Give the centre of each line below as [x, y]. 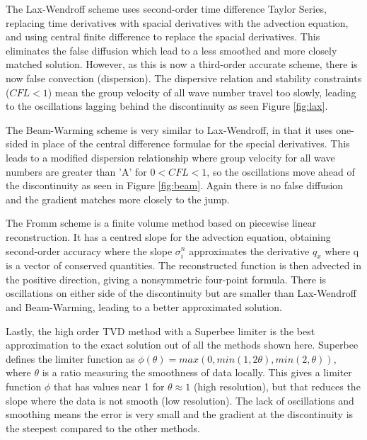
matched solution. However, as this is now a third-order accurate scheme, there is [182, 64]
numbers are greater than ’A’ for [76, 171]
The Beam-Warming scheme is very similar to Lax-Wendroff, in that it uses [169, 129]
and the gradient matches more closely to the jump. [118, 199]
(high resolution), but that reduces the [277, 387]
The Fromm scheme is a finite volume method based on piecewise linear [161, 223]
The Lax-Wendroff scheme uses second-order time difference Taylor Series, [166, 9]
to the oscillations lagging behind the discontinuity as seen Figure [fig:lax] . [167, 106]
